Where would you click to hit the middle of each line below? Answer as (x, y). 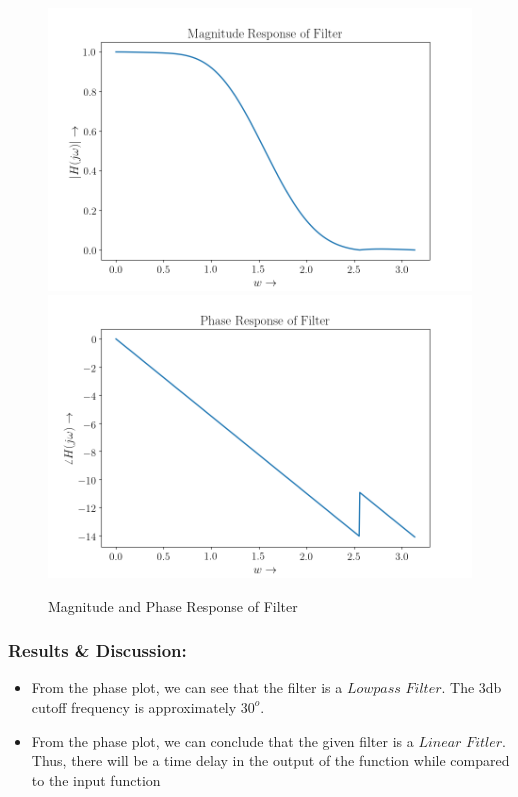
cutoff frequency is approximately (134, 706)
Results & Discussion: (97, 650)
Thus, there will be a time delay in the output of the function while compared (270, 760)
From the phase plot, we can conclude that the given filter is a (222, 740)
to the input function (96, 779)
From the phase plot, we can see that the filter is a (187, 687)
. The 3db (471, 687)
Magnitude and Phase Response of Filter (173, 605)
